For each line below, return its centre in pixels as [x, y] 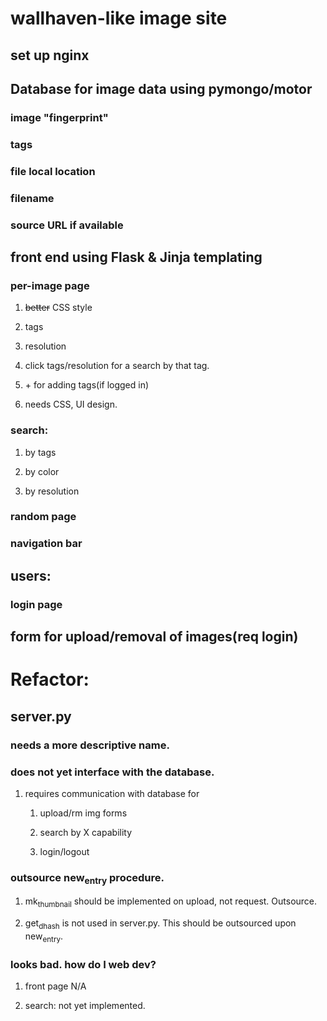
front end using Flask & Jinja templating [136, 257]
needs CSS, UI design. [71, 404]
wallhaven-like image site [119, 18]
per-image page [50, 285]
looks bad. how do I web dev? [83, 964]
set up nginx [50, 55]
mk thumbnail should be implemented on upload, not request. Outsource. [171, 902]
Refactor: [50, 679]
